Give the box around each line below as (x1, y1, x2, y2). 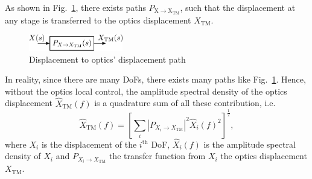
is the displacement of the (41, 137, 137, 150)
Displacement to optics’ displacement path (29, 52, 186, 65)
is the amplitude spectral (203, 137, 296, 150)
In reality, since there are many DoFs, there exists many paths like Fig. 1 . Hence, (5, 73, 306, 86)
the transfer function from (109, 149, 206, 162)
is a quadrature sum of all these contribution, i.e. (94, 96, 276, 109)
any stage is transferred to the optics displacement (5, 13, 191, 26)
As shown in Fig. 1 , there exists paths (5, 1, 146, 13)
